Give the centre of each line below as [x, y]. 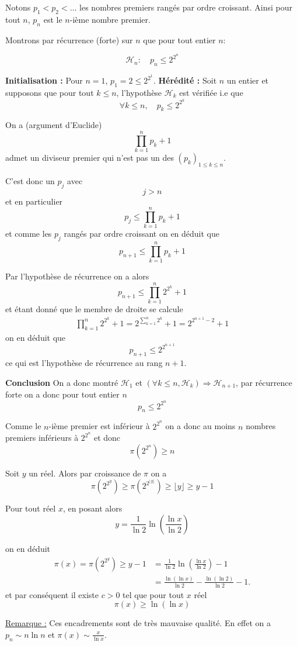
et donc [107, 438]
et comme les [29, 234]
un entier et [248, 80]
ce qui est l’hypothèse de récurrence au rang [84, 362]
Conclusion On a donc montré [62, 382]
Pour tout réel [31, 508]
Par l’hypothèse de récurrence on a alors [77, 276]
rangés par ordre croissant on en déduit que [142, 234]
